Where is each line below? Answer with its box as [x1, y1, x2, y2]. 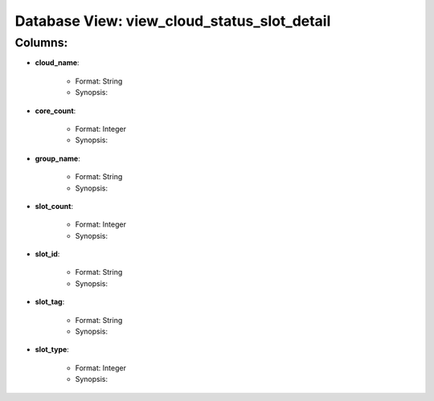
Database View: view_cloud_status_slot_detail [14, 12, 331, 30]
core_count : [35, 105, 76, 116]
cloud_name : [35, 58, 80, 68]
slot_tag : [35, 297, 65, 307]
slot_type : [35, 345, 70, 354]
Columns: [14, 35, 68, 50]
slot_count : [35, 201, 74, 211]
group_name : [35, 153, 80, 163]
